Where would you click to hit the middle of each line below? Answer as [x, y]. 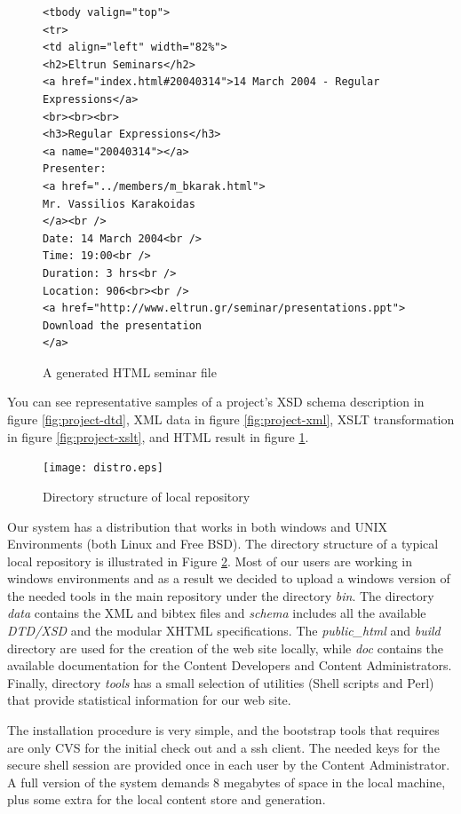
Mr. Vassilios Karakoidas [119, 204]
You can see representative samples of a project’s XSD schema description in [216, 402]
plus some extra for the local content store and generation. [167, 799]
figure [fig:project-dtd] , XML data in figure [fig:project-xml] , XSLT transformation [231, 419]
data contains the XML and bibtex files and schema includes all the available [217, 613]
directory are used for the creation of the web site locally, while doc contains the [226, 648]
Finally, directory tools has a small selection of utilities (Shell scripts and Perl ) [221, 682]
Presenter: [75, 169]
